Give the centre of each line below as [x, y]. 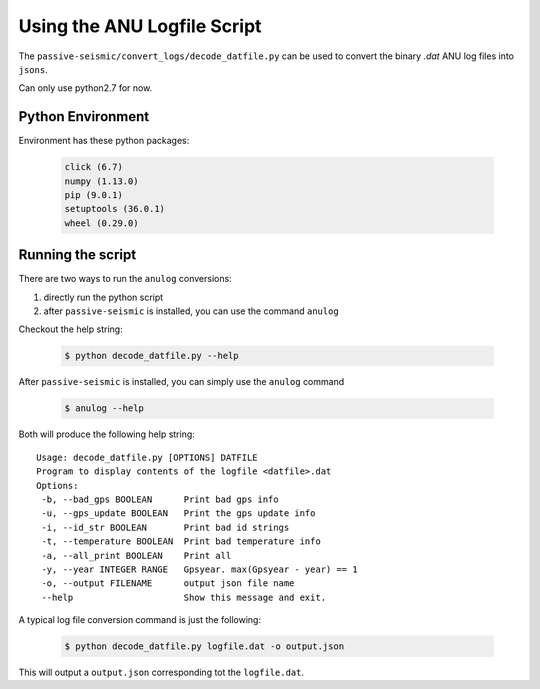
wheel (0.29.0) [101, 223]
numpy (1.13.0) [101, 181]
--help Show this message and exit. [184, 597]
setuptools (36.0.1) [114, 209]
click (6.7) [94, 167]
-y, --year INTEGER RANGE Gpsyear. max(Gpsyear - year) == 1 [200, 569]
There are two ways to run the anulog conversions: [125, 279]
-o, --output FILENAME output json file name [168, 583]
